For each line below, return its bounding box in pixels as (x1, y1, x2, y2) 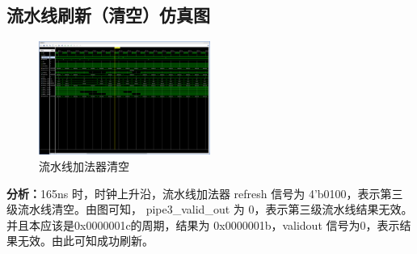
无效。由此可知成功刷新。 (17, 232, 154, 249)
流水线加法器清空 (39, 157, 129, 174)
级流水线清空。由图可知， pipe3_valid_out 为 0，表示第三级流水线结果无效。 (6, 201, 413, 218)
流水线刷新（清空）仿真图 (6, 2, 210, 28)
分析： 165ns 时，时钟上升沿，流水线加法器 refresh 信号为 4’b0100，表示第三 (6, 184, 403, 201)
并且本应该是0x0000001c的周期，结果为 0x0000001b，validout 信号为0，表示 (6, 216, 400, 233)
